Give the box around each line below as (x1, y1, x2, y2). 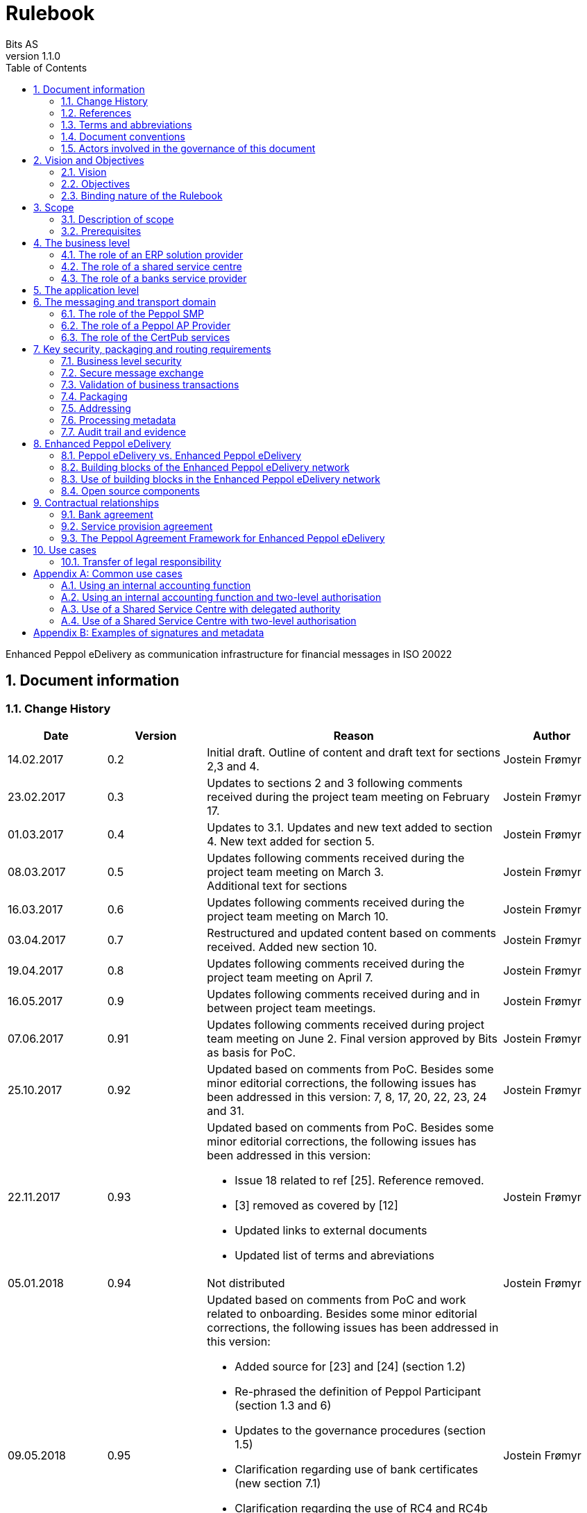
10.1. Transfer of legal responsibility (61, 555, 221, 568)
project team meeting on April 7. (207, 970, 373, 984)
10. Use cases (33, 543, 96, 556)
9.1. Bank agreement (61, 508, 153, 520)
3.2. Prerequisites (61, 224, 142, 237)
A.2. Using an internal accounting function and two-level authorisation (61, 590, 382, 603)
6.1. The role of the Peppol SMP (61, 307, 204, 320)
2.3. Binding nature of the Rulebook (61, 189, 223, 201)
